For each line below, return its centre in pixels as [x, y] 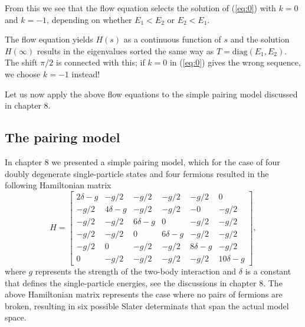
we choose [23, 73]
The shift [21, 62]
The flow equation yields [49, 39]
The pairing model [63, 137]
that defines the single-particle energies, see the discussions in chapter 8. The [144, 282]
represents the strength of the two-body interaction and [136, 271]
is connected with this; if [101, 62]
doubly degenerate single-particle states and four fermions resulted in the [137, 173]
